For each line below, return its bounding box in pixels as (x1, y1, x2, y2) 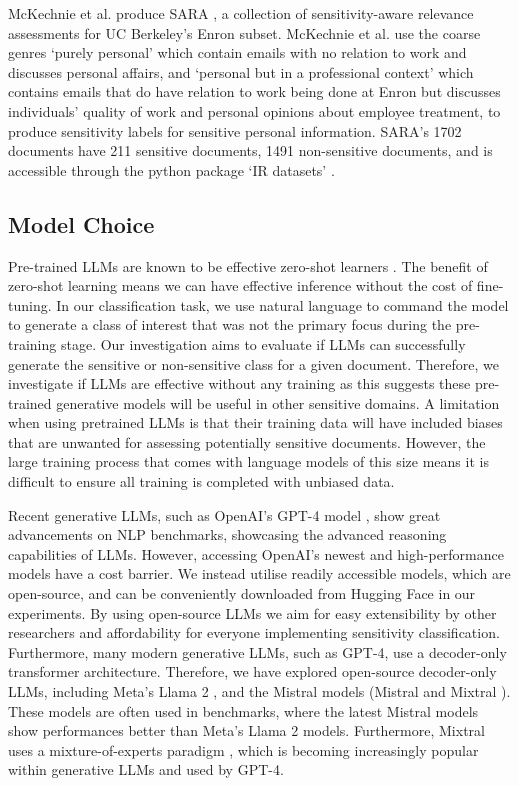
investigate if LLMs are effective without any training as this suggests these (8, 373, 471, 394)
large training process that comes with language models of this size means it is (8, 451, 489, 472)
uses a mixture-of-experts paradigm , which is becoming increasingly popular (8, 739, 479, 760)
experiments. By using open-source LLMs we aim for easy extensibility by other (8, 602, 497, 623)
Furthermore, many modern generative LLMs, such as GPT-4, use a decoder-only (8, 641, 507, 662)
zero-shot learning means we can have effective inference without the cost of (8, 275, 473, 296)
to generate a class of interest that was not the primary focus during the (8, 314, 452, 335)
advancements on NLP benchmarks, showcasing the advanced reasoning (8, 524, 447, 545)
